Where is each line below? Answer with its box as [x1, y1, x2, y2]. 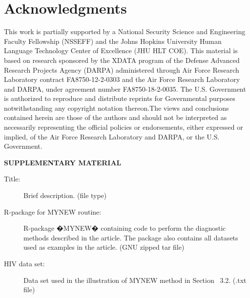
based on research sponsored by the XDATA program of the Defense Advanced [4, 55, 240, 65]
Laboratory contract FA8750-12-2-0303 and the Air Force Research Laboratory [4, 74, 240, 84]
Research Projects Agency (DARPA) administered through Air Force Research [4, 64, 239, 75]
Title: [4, 174, 21, 184]
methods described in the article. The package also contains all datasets [23, 232, 238, 242]
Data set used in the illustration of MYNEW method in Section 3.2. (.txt [23, 275, 247, 285]
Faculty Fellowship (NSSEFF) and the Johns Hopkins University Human [4, 36, 222, 46]
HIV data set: [4, 258, 45, 268]
